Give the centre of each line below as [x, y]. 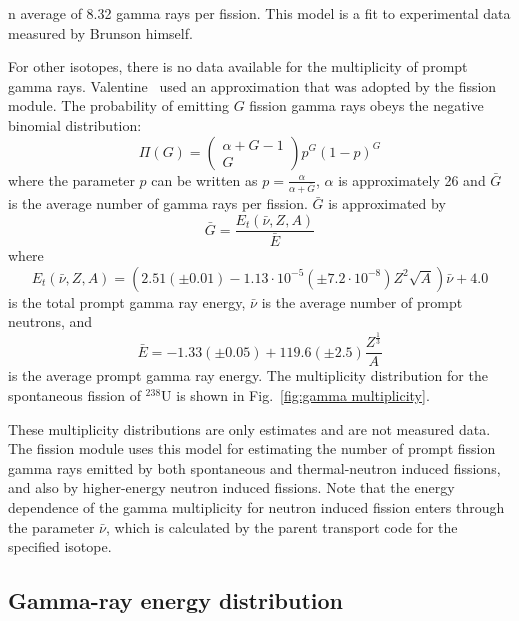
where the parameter [71, 179]
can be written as [204, 179]
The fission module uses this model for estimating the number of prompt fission [252, 448]
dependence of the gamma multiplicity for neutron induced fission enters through [256, 506]
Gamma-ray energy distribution [176, 600]
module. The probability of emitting [118, 105]
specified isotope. [60, 546]
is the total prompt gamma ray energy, [127, 301]
